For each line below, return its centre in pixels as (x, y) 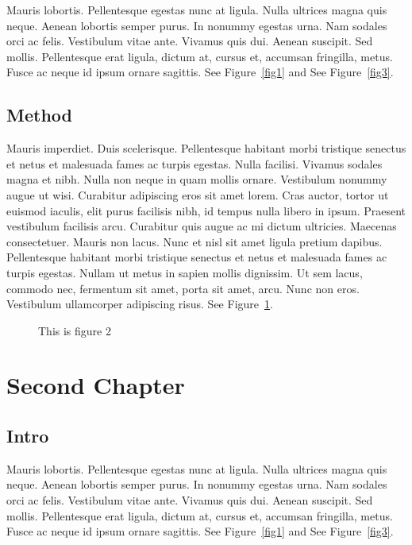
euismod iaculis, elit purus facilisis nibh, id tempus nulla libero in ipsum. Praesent (206, 210)
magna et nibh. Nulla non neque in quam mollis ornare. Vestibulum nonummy (197, 179)
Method (39, 115)
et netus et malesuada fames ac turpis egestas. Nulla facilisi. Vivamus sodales (194, 163)
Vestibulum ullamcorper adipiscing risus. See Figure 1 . (140, 304)
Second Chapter (96, 385)
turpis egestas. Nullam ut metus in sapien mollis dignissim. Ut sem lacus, (185, 272)
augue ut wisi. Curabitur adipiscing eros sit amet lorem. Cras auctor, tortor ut (198, 194)
